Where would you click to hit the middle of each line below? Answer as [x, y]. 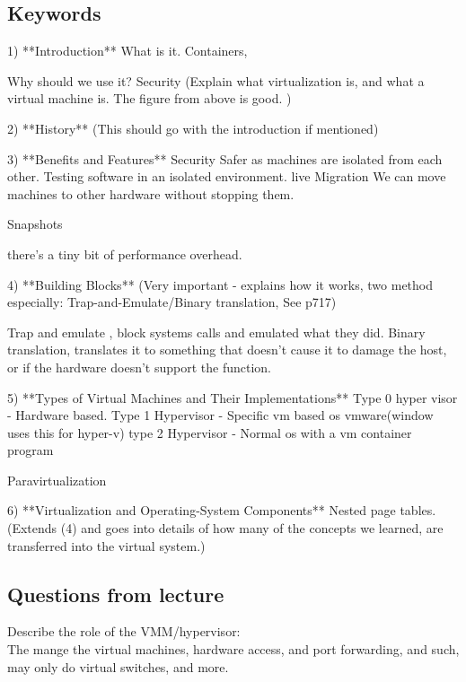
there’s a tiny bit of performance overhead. [125, 254]
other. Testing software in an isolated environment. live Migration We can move [227, 176]
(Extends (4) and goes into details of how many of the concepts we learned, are [225, 528]
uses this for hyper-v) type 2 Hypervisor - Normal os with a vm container [210, 432]
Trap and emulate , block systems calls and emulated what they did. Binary [216, 332]
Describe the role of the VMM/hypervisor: [124, 631]
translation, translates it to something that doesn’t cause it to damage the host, [227, 350]
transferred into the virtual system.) [106, 545]
